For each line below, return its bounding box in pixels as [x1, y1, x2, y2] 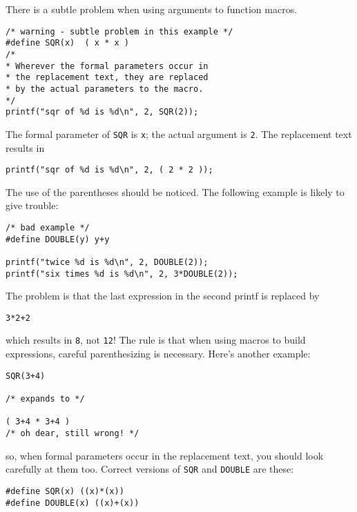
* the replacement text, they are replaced [6, 72, 209, 83]
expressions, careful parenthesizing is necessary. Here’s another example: [6, 346, 311, 361]
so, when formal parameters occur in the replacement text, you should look [6, 448, 324, 462]
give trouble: [6, 198, 59, 213]
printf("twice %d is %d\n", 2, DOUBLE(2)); [6, 257, 209, 267]
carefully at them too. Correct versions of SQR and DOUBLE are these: [6, 462, 294, 476]
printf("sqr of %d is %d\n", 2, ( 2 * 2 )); [6, 165, 213, 175]
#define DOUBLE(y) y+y [6, 234, 110, 244]
